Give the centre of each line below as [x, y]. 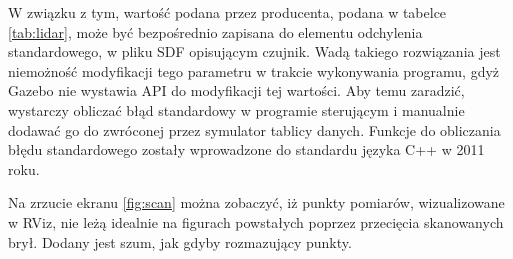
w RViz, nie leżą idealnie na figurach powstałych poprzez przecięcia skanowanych [256, 221]
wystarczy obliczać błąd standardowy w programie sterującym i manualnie [236, 109]
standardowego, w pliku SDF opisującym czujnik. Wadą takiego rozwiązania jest [254, 51]
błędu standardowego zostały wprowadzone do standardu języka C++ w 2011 [246, 149]
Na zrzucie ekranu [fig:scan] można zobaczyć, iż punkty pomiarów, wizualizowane [256, 202]
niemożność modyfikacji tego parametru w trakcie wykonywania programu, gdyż [254, 70]
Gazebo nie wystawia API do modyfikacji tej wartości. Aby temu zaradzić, [236, 90]
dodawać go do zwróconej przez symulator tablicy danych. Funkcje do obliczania [254, 129]
